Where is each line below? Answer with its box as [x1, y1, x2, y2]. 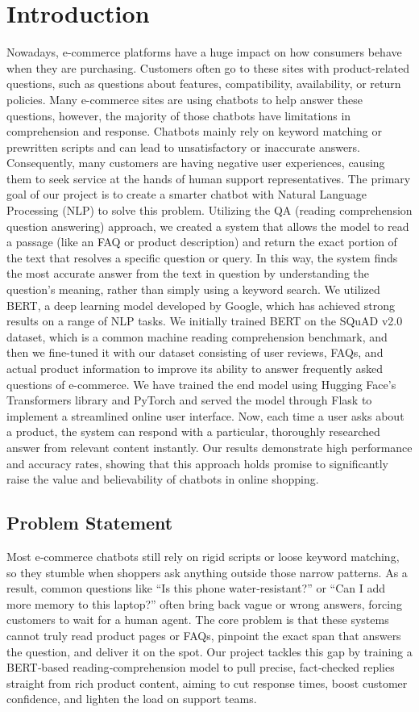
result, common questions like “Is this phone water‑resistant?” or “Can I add [6, 580, 386, 597]
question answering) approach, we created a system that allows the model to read [6, 217, 409, 234]
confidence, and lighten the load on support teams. [6, 690, 257, 707]
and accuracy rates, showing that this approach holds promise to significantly [6, 454, 388, 471]
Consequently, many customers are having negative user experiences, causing [6, 154, 385, 171]
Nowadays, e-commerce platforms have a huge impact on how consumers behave [6, 44, 402, 61]
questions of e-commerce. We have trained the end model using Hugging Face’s [6, 375, 396, 392]
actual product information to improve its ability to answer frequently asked [6, 360, 384, 376]
